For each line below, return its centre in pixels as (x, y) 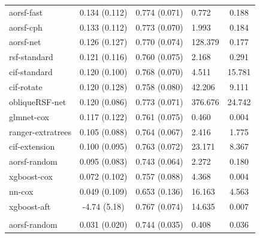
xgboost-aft (30, 206)
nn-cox (21, 191)
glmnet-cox (29, 116)
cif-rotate (26, 86)
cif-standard (31, 72)
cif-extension (32, 146)
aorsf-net (25, 42)
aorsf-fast (26, 12)
